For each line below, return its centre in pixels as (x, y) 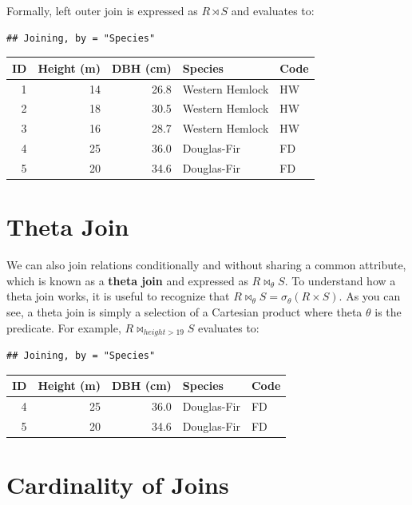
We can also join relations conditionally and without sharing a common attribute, (206, 265)
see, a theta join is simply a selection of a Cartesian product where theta (184, 311)
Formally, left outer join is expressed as (102, 10)
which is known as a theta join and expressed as (127, 280)
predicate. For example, (64, 327)
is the (388, 311)
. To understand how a (340, 280)
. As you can (370, 296)
